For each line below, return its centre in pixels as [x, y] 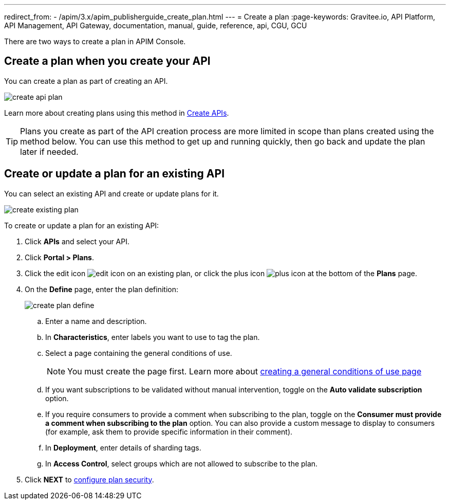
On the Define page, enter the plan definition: [101, 289]
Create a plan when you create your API [107, 61]
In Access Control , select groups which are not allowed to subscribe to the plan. [182, 463]
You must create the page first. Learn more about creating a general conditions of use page [245, 371]
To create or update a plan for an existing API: [82, 225]
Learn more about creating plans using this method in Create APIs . [117, 113]
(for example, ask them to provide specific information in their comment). [169, 431]
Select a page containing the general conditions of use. [139, 353]
